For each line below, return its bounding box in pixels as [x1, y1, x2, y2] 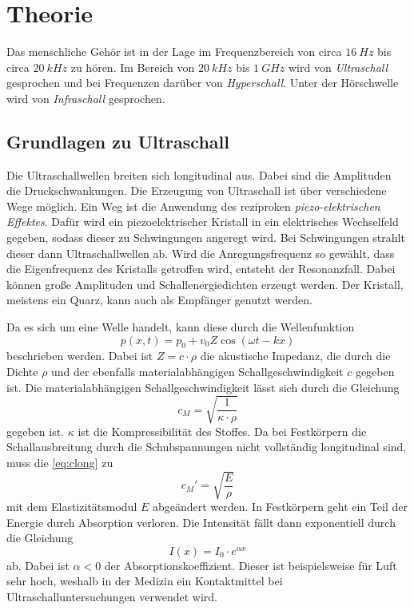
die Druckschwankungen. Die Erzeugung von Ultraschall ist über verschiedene [6, 182, 387, 199]
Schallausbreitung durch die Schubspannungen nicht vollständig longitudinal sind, [6, 438, 407, 455]
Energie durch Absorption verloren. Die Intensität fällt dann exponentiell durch [6, 513, 396, 530]
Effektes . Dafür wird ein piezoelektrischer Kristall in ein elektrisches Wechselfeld [6, 213, 399, 230]
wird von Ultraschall [289, 58, 388, 75]
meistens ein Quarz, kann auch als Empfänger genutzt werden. [6, 291, 312, 308]
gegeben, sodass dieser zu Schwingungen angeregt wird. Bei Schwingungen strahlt [6, 229, 405, 246]
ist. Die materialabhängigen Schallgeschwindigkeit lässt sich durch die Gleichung [6, 378, 400, 395]
